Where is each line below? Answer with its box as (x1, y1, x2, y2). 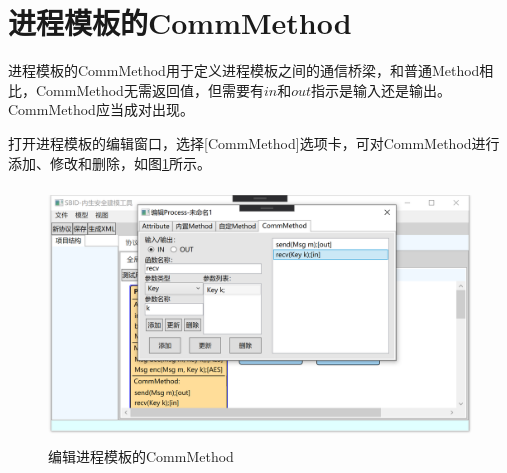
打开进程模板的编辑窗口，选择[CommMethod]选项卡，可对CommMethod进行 (8, 132, 500, 153)
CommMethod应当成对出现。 (8, 99, 194, 120)
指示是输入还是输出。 (311, 79, 452, 100)
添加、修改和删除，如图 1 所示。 (8, 152, 211, 173)
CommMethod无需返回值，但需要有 (35, 79, 264, 100)
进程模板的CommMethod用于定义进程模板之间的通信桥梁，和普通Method (8, 60, 480, 81)
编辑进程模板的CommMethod (48, 445, 234, 466)
